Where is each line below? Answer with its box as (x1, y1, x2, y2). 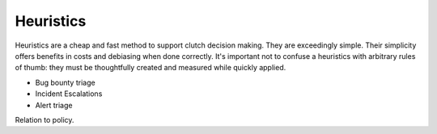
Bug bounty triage (35, 77, 96, 87)
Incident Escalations (35, 89, 103, 98)
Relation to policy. (15, 115, 74, 124)
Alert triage (35, 100, 73, 110)
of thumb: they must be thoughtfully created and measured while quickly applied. (15, 63, 286, 73)
